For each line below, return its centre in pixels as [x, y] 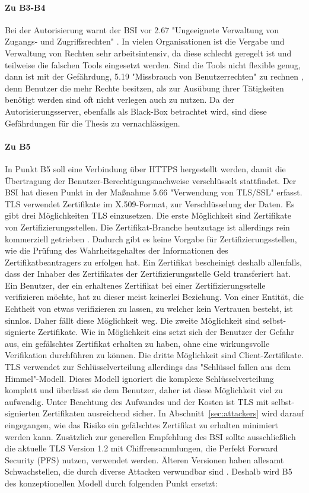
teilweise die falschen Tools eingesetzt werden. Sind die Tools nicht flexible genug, [153, 64]
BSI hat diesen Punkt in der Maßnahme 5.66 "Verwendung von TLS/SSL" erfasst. [154, 192]
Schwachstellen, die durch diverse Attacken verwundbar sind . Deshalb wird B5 [149, 471]
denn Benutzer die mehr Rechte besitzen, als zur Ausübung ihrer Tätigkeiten [144, 88]
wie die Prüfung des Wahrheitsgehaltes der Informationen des [117, 250]
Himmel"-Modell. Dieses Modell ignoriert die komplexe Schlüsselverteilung [139, 378]
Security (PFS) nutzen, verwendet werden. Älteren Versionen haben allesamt [144, 459]
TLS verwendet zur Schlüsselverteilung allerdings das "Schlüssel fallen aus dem [148, 367]
